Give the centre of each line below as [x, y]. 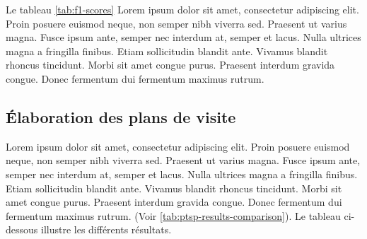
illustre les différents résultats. [106, 229]
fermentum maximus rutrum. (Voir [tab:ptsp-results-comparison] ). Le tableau [173, 215]
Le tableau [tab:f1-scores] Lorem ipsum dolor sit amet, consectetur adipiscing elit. [182, 9]
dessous [22, 229]
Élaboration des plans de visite [121, 116]
